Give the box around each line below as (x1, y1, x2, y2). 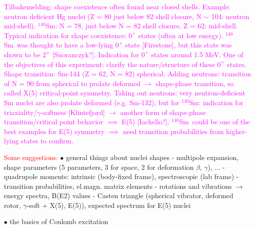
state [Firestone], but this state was (125, 40, 232, 50)
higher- (226, 126, 247, 136)
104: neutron (211, 11, 250, 21)
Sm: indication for (189, 97, 244, 107)
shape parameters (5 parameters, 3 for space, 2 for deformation (4, 161, 194, 172)
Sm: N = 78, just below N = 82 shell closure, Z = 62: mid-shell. (45, 21, 238, 31)
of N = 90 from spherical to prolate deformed (4, 78, 141, 88)
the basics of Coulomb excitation (9, 216, 109, 227)
